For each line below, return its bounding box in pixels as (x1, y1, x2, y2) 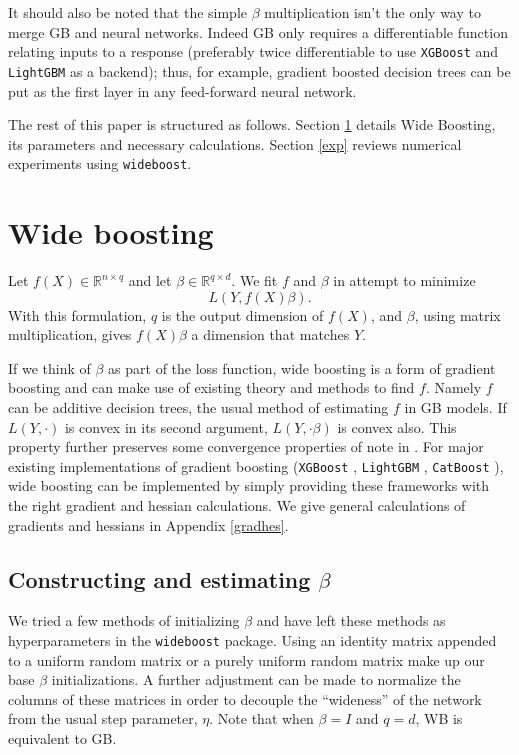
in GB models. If (404, 397, 507, 418)
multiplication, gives (8, 324, 132, 345)
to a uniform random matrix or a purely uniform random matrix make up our (8, 649, 485, 670)
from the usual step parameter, (8, 708, 198, 729)
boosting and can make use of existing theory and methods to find (8, 377, 415, 398)
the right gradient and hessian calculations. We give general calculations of (8, 495, 466, 516)
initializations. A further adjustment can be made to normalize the (51, 669, 461, 690)
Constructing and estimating (8, 563, 311, 594)
